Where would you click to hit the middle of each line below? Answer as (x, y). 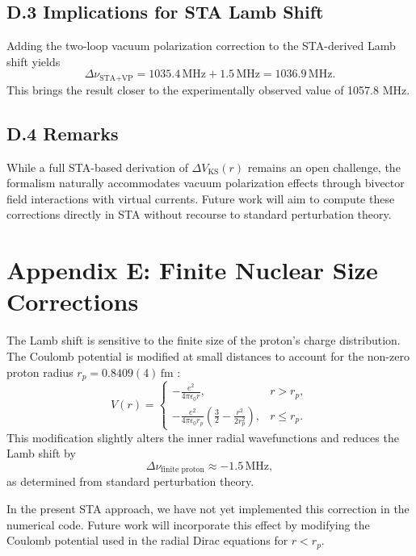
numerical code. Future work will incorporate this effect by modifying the (188, 524)
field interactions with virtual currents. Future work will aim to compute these (201, 198)
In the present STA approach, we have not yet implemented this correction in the (208, 509)
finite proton (183, 470)
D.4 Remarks (63, 133)
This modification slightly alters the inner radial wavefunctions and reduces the (203, 437)
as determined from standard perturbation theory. (130, 481)
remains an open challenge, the (324, 167)
